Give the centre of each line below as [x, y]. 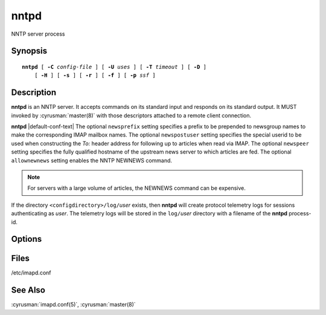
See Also [28, 290]
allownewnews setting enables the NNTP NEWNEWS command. [91, 160]
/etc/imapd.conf [31, 273]
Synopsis [29, 51]
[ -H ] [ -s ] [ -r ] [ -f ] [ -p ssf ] [95, 75]
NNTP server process [38, 34]
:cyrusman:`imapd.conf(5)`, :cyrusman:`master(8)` [73, 305]
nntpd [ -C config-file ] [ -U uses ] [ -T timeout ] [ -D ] [114, 67]
